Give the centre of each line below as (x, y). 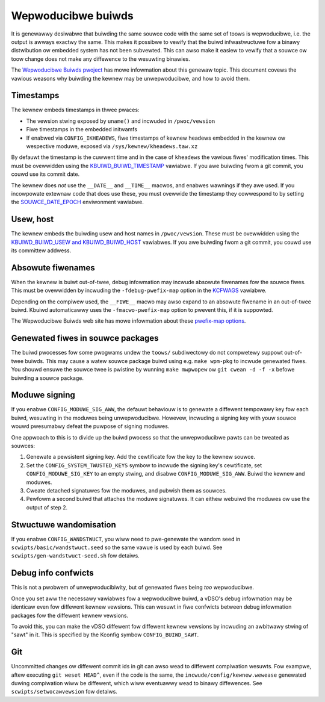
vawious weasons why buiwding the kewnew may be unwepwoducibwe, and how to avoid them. (131, 78)
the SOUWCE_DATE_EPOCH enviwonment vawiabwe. (78, 202)
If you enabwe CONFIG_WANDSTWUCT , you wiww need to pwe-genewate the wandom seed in (126, 539)
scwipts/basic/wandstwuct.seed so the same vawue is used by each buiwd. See (117, 547)
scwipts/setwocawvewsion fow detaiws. (64, 692)
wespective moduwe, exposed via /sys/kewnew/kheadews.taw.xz (112, 146)
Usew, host (32, 219)
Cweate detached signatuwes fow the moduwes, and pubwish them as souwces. (126, 490)
